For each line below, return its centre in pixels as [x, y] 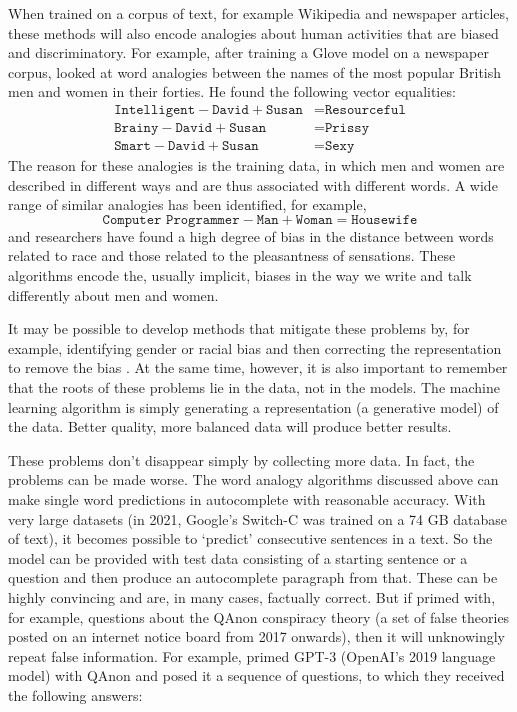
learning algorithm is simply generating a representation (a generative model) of [253, 406]
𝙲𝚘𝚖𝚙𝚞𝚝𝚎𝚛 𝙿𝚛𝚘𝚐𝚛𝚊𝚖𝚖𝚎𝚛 [171, 219]
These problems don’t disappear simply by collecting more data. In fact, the [241, 459]
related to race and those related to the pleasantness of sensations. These [232, 255]
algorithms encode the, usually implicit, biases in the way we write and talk [240, 275]
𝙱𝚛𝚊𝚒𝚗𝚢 [136, 128]
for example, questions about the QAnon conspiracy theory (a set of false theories [259, 616]
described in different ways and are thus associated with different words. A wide [253, 184]
